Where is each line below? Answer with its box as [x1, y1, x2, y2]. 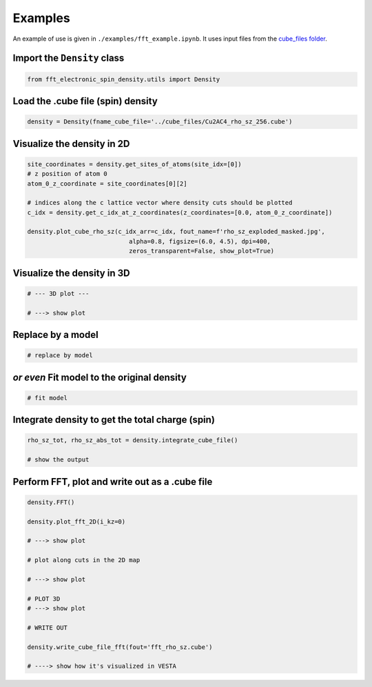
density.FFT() [27, 498, 75, 506]
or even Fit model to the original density [12, 371, 187, 383]
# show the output [27, 456, 90, 464]
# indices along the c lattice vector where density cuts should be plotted [27, 199, 293, 207]
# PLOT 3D [27, 595, 61, 603]
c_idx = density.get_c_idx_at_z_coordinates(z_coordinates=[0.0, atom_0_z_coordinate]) [27, 208, 333, 217]
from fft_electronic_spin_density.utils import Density [27, 75, 220, 83]
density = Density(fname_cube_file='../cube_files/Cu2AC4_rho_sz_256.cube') [27, 118, 293, 126]
